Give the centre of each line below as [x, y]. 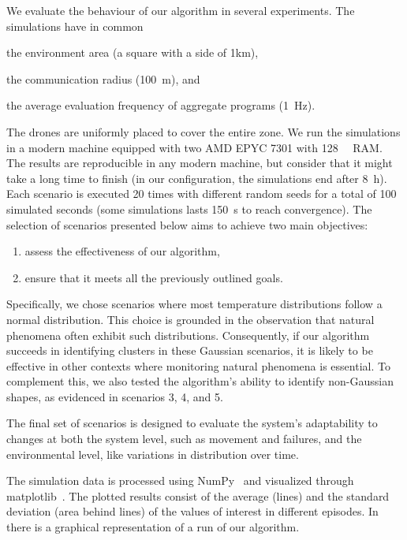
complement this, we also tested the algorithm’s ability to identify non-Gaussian [200, 381]
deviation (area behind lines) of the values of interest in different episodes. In [192, 511]
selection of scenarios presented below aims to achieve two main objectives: [187, 224]
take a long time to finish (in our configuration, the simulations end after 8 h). [197, 178]
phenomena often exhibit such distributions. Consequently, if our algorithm [188, 335]
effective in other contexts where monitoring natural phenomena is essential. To [198, 365]
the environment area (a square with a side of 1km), [133, 52]
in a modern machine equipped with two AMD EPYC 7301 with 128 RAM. [194, 147]
